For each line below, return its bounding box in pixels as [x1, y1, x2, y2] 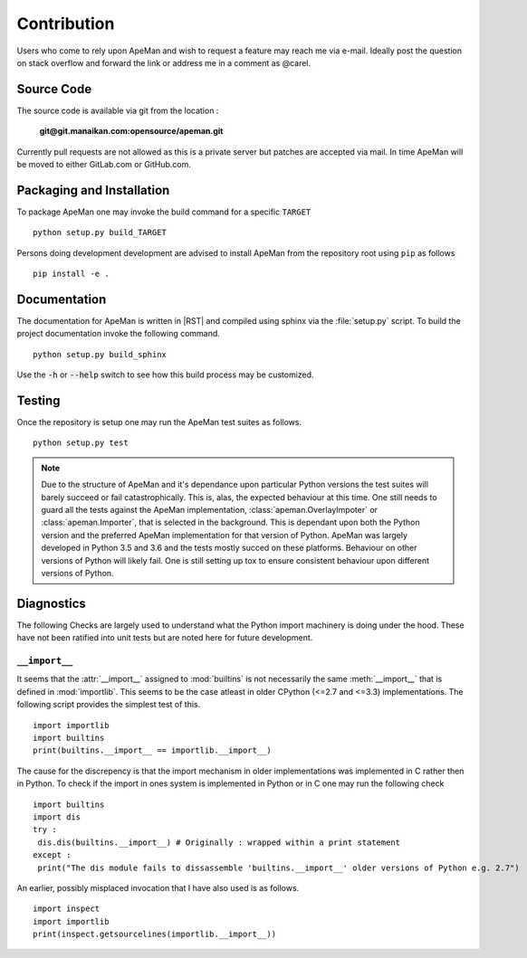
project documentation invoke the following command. [16, 328, 221, 339]
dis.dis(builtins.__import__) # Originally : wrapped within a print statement [37, 837, 401, 848]
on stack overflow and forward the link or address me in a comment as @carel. [16, 57, 311, 68]
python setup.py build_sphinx [33, 349, 168, 359]
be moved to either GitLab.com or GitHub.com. [16, 159, 192, 170]
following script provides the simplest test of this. [16, 699, 201, 710]
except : [33, 850, 72, 860]
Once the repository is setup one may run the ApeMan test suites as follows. [16, 417, 302, 428]
